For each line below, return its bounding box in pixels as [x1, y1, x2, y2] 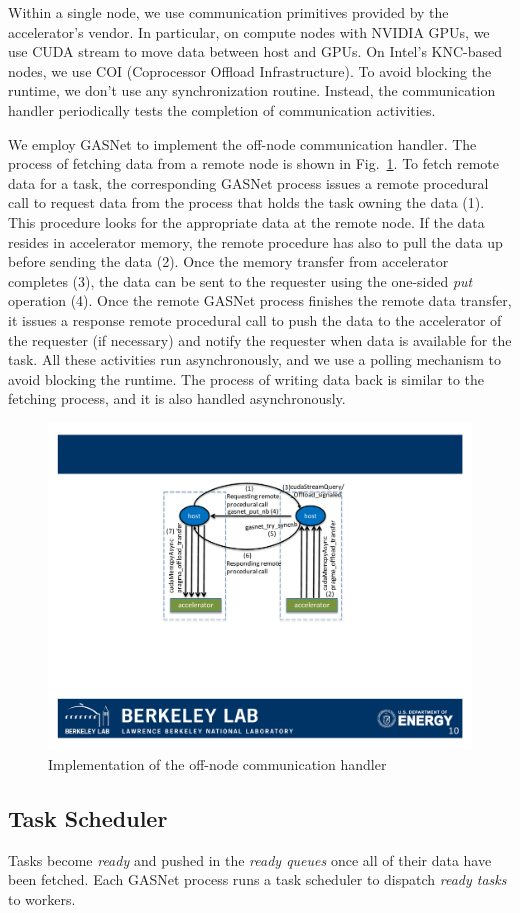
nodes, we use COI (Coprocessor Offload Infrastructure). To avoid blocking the [8, 60, 492, 81]
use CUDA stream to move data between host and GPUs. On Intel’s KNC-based [8, 41, 503, 62]
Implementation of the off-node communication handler [48, 753, 387, 774]
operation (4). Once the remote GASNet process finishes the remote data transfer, [8, 290, 512, 311]
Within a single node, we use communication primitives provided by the [8, 2, 449, 22]
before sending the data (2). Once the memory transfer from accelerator [8, 251, 449, 272]
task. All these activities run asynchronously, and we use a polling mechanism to [8, 349, 501, 370]
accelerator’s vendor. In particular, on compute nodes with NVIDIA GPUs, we [8, 21, 490, 42]
